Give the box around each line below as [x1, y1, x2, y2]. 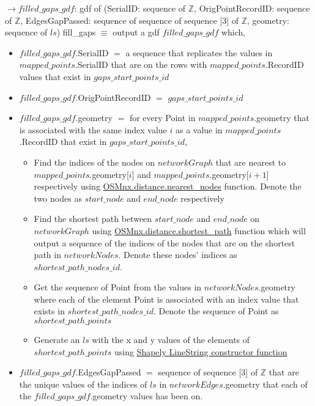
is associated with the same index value [19, 123, 167, 136]
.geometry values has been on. [90, 389, 203, 402]
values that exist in [19, 70, 91, 83]
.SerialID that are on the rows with [75, 58, 207, 71]
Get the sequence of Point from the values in [34, 281, 202, 293]
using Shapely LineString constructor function [114, 345, 287, 358]
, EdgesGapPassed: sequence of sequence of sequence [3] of [20, 13, 239, 26]
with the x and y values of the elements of [92, 333, 250, 346]
